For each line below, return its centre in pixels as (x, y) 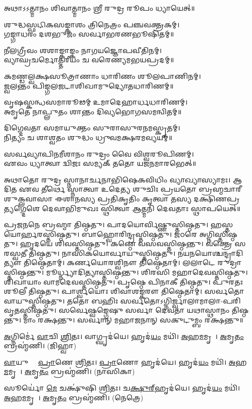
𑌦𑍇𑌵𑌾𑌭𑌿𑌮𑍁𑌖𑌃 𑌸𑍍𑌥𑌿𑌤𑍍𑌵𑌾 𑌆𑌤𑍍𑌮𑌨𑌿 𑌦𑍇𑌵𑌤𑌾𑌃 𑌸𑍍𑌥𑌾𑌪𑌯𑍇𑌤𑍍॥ (141, 208)
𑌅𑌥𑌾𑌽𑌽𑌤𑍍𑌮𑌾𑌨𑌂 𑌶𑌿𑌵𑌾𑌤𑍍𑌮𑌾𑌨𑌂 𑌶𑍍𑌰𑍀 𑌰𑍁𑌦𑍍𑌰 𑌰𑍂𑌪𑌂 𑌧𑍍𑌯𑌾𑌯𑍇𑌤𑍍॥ (100, 8)
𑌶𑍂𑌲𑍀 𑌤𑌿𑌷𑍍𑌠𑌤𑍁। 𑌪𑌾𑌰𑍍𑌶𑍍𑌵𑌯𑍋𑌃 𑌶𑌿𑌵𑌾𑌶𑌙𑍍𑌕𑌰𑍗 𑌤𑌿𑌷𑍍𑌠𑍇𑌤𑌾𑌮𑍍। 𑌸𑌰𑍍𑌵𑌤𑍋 (124, 291)
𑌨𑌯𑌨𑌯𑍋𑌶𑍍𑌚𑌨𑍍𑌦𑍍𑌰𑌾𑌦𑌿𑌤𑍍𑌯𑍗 (210, 253)
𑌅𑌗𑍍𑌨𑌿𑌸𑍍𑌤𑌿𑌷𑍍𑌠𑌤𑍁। (218, 234)
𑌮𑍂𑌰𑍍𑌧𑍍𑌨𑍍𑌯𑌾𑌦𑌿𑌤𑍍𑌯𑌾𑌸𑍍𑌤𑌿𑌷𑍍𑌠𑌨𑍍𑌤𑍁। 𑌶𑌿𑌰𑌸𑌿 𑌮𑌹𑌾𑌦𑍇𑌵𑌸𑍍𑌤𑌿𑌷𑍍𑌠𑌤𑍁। (147, 272)
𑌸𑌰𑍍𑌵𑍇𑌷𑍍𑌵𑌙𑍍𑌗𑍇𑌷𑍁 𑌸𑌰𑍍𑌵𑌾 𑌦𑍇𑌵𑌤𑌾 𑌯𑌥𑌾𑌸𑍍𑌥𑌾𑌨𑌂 (144, 310)
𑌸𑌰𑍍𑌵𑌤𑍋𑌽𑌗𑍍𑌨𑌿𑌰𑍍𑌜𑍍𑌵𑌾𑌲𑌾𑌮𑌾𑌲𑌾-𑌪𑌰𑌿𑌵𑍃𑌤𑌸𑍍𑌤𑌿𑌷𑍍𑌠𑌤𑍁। (180, 300)
